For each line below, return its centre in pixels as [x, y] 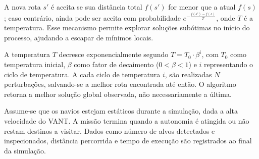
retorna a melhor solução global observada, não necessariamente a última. [118, 94]
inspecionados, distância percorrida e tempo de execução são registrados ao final [128, 141]
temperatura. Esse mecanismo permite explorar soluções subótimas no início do [127, 28]
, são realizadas [188, 74]
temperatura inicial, [35, 64]
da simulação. [25, 150]
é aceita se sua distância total [97, 7]
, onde [226, 17]
